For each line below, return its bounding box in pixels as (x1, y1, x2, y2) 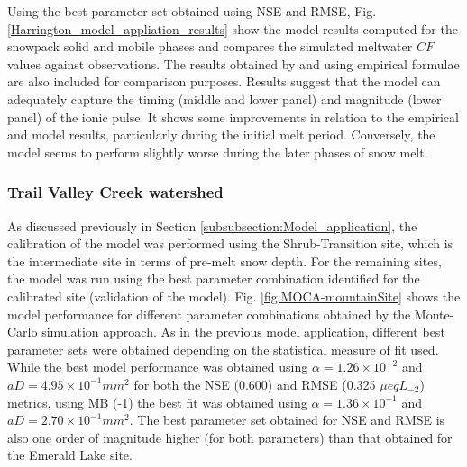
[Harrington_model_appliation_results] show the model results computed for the (7, 19, 458, 38)
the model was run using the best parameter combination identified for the (7, 269, 420, 288)
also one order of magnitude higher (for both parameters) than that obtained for (7, 427, 453, 446)
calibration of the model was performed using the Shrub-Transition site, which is (7, 234, 453, 253)
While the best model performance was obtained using (7, 357, 308, 376)
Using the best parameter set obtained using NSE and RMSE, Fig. (7, 2, 377, 20)
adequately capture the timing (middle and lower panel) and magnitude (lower (7, 89, 442, 108)
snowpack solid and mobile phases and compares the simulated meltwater (7, 37, 413, 56)
